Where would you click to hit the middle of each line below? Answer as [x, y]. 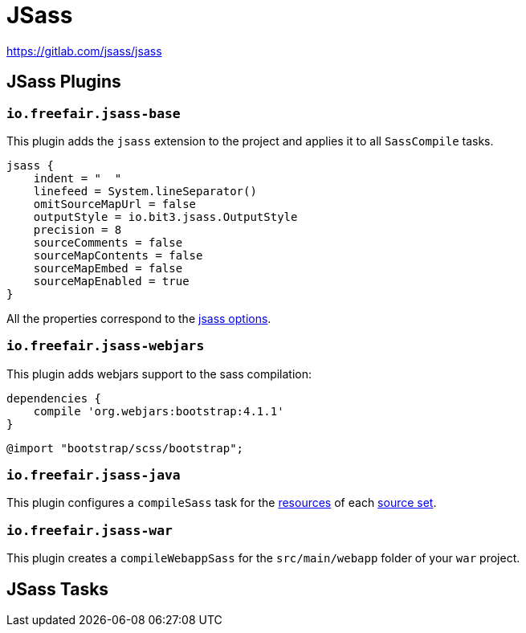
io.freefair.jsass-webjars [106, 346]
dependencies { [54, 398]
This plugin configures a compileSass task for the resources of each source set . [222, 503]
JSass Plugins [64, 82]
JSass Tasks [58, 589]
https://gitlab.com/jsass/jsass [84, 51]
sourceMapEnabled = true [111, 281]
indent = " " [77, 178]
